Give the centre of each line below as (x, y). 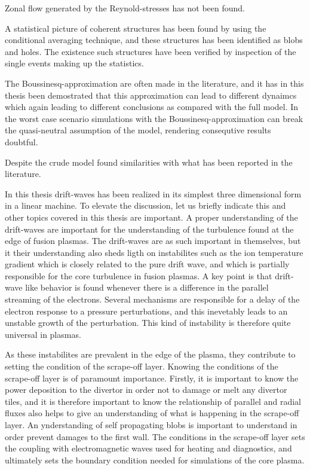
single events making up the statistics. (74, 63)
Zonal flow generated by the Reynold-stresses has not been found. (125, 8)
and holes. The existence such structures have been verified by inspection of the (151, 51)
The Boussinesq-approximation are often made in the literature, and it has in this (154, 83)
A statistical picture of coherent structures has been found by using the (136, 28)
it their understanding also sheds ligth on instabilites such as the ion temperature (154, 252)
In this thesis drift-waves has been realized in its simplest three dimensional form (153, 193)
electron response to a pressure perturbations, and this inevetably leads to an (146, 311)
